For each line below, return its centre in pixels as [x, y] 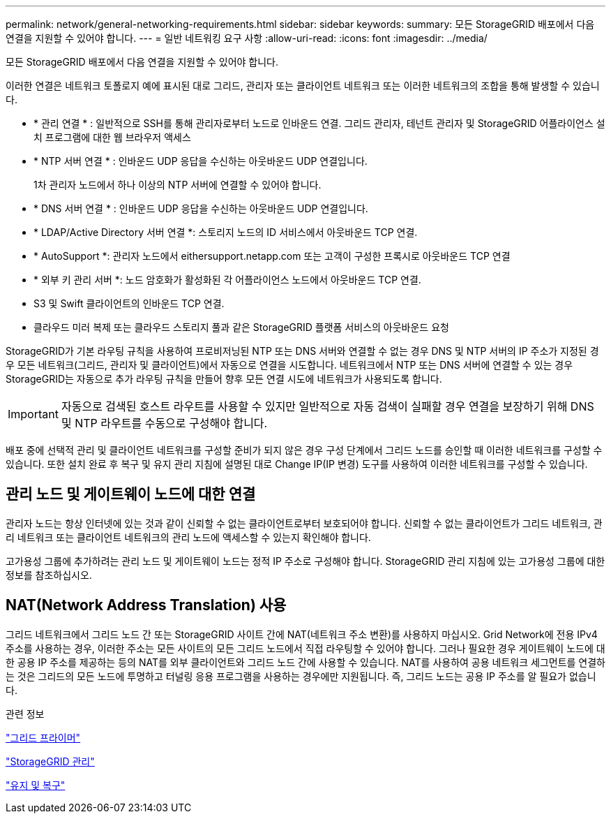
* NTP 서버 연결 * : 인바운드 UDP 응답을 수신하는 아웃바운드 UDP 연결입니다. [201, 161]
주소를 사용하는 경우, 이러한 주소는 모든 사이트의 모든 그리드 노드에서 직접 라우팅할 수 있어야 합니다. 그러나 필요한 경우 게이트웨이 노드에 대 [305, 648]
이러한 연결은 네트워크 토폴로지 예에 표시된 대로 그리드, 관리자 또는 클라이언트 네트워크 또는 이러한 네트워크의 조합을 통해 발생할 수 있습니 [303, 86]
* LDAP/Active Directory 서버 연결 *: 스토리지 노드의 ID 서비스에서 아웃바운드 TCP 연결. [226, 232]
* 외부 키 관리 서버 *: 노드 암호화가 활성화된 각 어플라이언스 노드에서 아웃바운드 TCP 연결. [227, 280]
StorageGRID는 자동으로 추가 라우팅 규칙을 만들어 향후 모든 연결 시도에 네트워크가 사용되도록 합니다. [224, 379]
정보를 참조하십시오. [49, 575]
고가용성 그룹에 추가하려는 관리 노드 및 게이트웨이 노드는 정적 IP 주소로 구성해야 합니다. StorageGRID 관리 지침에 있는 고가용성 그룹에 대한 [305, 561]
